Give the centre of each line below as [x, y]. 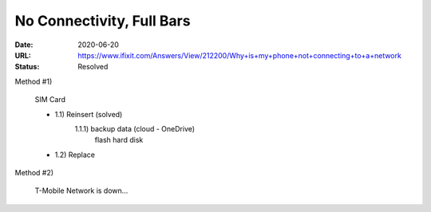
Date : [24, 45]
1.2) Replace [75, 155]
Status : [27, 67]
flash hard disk [119, 140]
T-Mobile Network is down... [81, 190]
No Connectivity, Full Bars [103, 21]
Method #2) [34, 173]
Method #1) [34, 81]
